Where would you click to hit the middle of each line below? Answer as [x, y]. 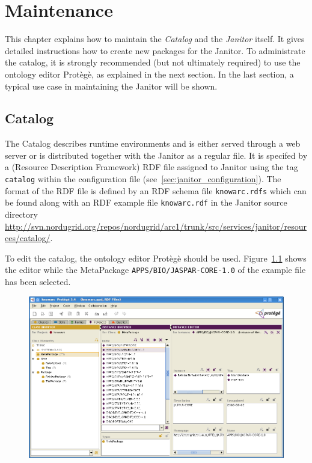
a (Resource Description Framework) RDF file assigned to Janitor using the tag [151, 167]
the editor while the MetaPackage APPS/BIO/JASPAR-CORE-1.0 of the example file [155, 270]
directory [21, 214]
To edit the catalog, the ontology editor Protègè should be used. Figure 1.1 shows [156, 258]
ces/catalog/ [28, 238]
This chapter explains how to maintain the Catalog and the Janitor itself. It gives [155, 39]
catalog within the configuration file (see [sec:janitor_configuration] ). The [143, 179]
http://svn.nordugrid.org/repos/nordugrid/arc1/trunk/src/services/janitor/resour [156, 226]
